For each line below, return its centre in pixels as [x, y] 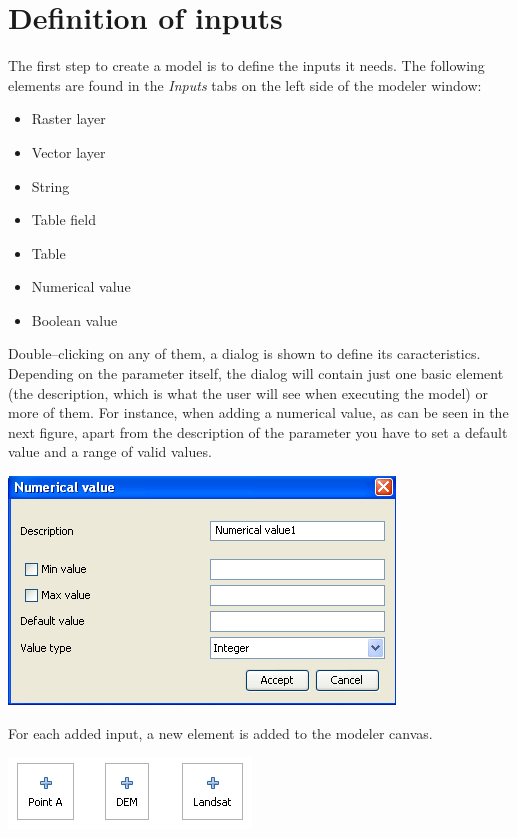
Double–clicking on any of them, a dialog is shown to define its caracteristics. [244, 353]
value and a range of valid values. [110, 451]
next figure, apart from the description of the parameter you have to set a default [258, 431]
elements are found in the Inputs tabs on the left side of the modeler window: [245, 84]
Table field [63, 219]
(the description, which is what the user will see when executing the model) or [248, 392]
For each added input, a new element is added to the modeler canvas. [220, 732]
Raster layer [68, 118]
